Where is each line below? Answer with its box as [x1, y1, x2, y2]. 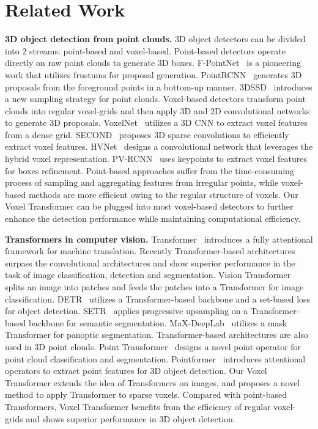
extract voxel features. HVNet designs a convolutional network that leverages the [5, 140, 313, 153]
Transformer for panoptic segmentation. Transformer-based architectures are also [5, 328, 308, 341]
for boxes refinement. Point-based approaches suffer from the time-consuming [5, 164, 294, 177]
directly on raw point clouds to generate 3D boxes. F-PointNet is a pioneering [5, 56, 301, 69]
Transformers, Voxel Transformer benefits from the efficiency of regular [5, 400, 271, 413]
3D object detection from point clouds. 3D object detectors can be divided [5, 32, 306, 45]
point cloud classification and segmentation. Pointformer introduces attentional [5, 352, 306, 365]
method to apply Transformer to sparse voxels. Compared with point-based [5, 388, 287, 401]
